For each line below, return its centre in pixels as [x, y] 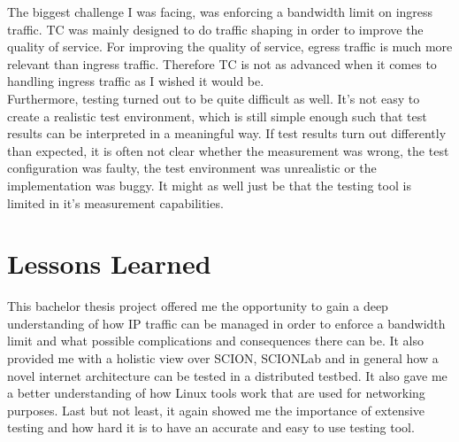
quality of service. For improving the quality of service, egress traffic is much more [230, 47]
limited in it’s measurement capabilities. [115, 202]
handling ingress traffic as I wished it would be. [136, 81]
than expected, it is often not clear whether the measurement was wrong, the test [228, 150]
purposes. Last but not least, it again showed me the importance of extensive [216, 410]
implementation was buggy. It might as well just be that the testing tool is [209, 185]
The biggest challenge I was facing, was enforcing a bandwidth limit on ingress [220, 12]
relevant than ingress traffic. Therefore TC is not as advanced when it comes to [222, 63]
